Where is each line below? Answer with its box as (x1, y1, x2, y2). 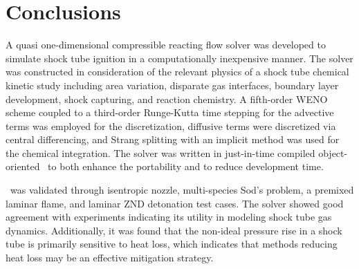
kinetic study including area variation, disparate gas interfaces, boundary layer (6, 77, 339, 92)
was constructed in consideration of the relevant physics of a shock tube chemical (6, 64, 349, 79)
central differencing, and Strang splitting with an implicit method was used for (6, 132, 340, 147)
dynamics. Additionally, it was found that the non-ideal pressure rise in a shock (6, 223, 342, 237)
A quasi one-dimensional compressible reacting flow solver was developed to (6, 37, 326, 52)
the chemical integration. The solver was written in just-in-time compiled (6, 145, 315, 160)
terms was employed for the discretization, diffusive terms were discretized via (6, 118, 336, 133)
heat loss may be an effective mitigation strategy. (6, 250, 214, 265)
